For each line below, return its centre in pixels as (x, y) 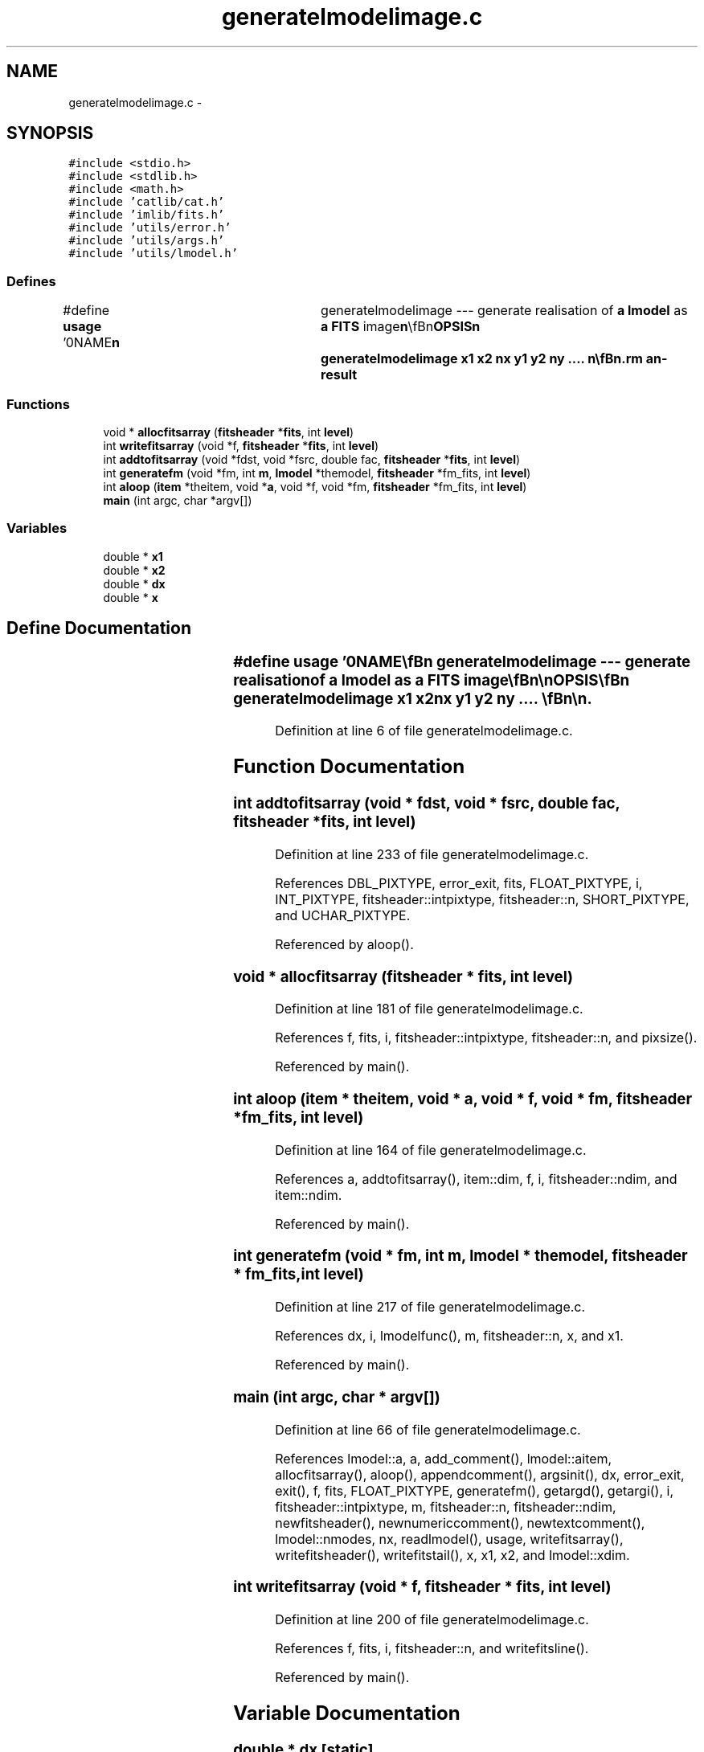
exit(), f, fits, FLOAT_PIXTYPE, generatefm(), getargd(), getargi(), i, (475, 1490)
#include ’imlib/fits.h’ (147, 215)
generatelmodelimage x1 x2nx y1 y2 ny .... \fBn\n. (413, 698)
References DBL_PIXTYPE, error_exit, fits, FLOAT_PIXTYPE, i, (459, 883)
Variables (37, 528)
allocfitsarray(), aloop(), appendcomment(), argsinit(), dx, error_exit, (480, 1474)
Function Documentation (349, 767)
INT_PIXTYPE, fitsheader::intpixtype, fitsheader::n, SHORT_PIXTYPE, (482, 899)
